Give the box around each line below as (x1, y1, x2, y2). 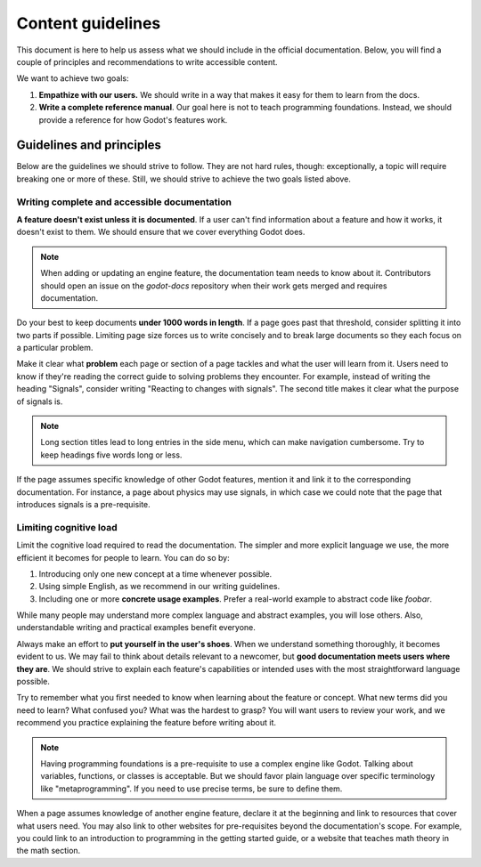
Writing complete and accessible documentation (16, 196, 232, 208)
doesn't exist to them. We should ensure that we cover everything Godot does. (16, 227, 306, 238)
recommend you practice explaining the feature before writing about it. (16, 717, 276, 728)
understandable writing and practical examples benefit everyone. (16, 622, 256, 633)
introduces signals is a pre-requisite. (16, 498, 151, 509)
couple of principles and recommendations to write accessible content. (16, 56, 278, 67)
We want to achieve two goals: (16, 73, 129, 84)
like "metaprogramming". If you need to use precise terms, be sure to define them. (40, 783, 343, 794)
